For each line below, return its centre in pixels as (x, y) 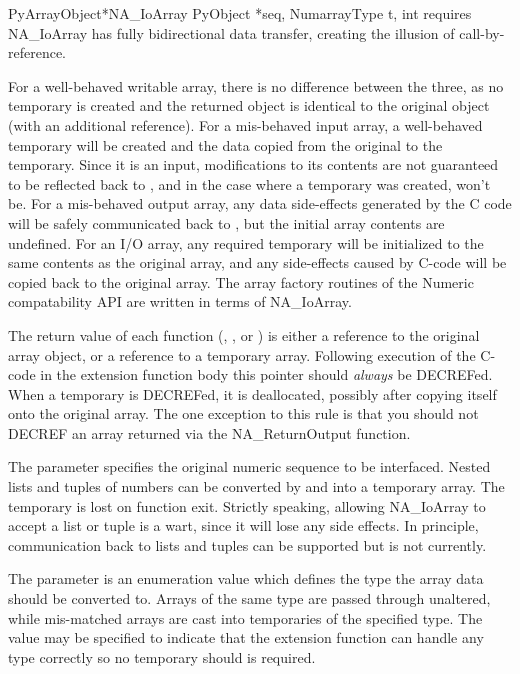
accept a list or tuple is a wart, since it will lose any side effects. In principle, (243, 525)
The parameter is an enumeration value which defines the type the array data (246, 578)
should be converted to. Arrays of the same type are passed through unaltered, (249, 598)
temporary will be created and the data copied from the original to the (225, 144)
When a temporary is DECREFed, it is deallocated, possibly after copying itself (252, 393)
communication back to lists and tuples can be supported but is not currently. (247, 544)
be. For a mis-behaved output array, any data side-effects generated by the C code (260, 203)
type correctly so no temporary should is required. (162, 656)
